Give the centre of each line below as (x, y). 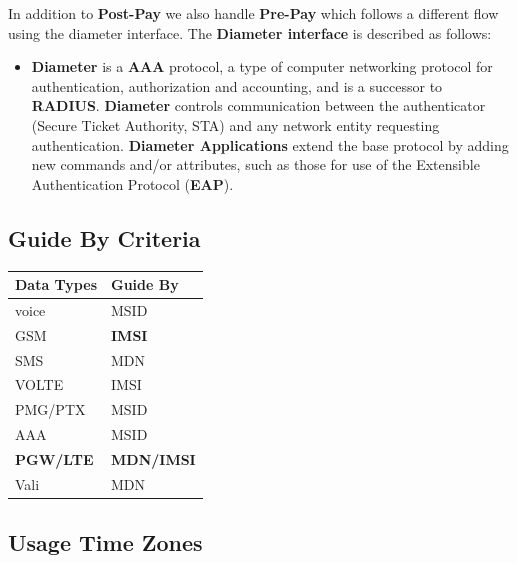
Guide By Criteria (104, 237)
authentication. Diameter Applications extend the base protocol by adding (270, 144)
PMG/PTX (50, 409)
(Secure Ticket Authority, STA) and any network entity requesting (235, 124)
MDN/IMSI (153, 458)
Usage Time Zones (105, 542)
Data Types (56, 284)
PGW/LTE (54, 458)
